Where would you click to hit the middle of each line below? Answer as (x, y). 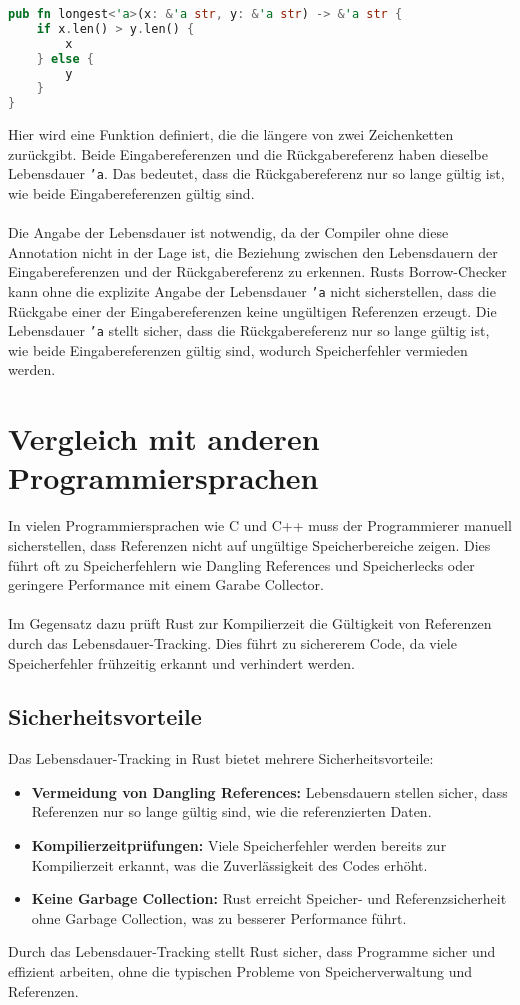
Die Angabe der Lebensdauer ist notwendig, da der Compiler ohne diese (228, 232)
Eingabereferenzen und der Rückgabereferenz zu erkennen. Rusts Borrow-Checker (257, 271)
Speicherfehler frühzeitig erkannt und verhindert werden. (181, 662)
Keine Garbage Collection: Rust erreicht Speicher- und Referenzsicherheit (269, 898)
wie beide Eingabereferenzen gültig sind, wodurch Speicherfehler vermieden (238, 349)
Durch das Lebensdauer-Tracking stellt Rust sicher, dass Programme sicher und (252, 951)
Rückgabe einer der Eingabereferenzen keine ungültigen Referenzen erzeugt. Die (252, 310)
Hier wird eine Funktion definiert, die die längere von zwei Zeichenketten (231, 134)
